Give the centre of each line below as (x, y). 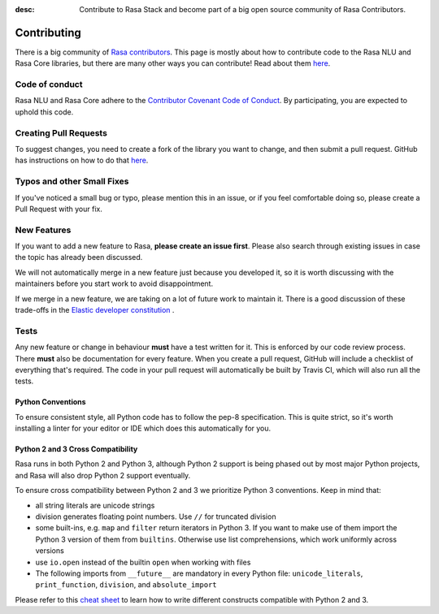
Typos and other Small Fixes (72, 181)
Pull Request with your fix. (59, 209)
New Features (43, 230)
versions (50, 551)
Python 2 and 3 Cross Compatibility (76, 449)
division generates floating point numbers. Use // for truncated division (156, 517)
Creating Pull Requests (61, 132)
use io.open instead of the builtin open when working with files (143, 562)
